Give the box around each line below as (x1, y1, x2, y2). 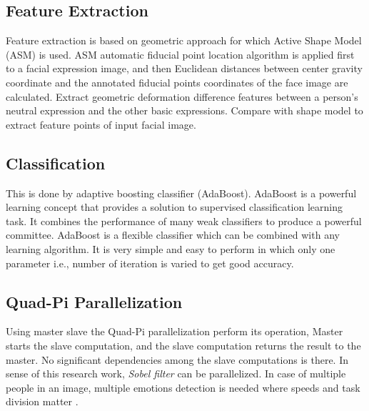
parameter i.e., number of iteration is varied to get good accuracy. (6, 255, 294, 270)
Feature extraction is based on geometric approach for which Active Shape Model (6, 33, 362, 48)
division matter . (6, 394, 79, 409)
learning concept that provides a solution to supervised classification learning (6, 199, 343, 214)
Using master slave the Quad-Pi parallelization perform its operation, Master (6, 324, 343, 339)
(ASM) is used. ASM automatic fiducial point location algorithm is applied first (6, 46, 355, 61)
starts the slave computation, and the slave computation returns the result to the (6, 337, 361, 352)
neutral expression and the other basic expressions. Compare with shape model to (6, 103, 363, 118)
